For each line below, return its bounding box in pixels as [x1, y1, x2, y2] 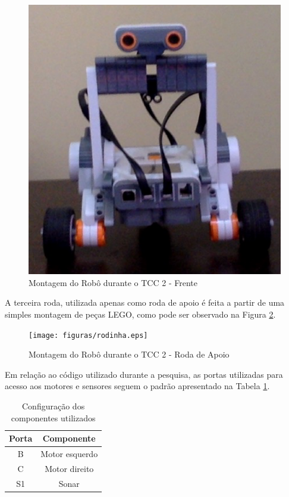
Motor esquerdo [40, 448, 98, 460]
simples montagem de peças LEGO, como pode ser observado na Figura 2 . [5, 308, 276, 321]
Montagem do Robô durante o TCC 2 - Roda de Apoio [29, 348, 230, 361]
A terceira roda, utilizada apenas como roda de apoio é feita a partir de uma [5, 296, 285, 309]
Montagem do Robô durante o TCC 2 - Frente [29, 276, 197, 288]
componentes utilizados [11, 411, 96, 424]
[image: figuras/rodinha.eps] [29, 331, 148, 340]
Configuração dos [22, 400, 85, 412]
